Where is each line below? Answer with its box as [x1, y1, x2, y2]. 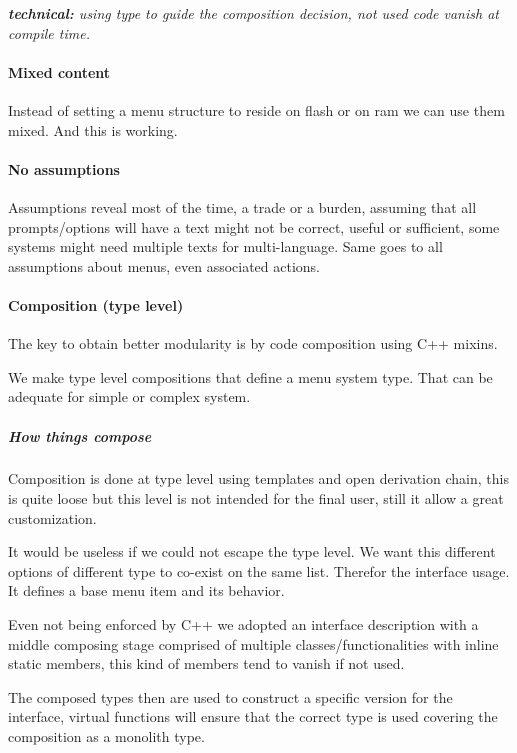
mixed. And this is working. [8, 119, 178, 140]
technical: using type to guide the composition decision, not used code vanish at [8, 3, 499, 23]
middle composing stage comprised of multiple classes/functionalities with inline [8, 633, 499, 654]
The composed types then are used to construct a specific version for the [8, 686, 453, 707]
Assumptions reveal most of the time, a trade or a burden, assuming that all [8, 196, 477, 217]
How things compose [8, 425, 152, 446]
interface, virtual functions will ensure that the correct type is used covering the [8, 706, 498, 727]
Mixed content [8, 61, 111, 82]
